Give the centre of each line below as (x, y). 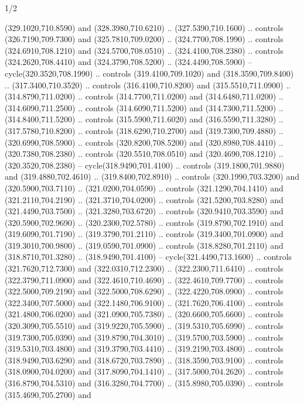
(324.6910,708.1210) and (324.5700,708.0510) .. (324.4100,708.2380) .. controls (144, 50)
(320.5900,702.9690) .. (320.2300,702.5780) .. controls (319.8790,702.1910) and (144, 222)
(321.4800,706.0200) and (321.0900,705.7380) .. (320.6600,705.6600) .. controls (144, 314)
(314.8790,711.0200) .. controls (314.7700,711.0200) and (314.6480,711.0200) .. (144, 96)
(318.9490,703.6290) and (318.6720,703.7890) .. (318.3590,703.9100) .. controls (144, 360)
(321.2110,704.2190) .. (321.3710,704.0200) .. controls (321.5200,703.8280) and (144, 199)
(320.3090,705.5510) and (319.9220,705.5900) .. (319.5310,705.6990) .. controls (144, 326)
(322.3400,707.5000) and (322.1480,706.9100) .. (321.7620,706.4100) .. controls (144, 302)
